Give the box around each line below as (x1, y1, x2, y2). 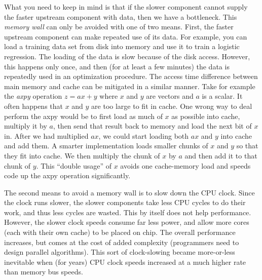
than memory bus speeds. (4, 266, 83, 277)
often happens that (4, 100, 63, 111)
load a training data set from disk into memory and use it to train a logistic (4, 41, 240, 52)
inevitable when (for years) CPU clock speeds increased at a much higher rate (4, 256, 246, 267)
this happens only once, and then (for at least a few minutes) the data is (4, 61, 230, 71)
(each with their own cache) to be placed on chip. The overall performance (4, 227, 236, 237)
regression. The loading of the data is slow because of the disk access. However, (4, 51, 250, 61)
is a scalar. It (202, 91, 243, 101)
